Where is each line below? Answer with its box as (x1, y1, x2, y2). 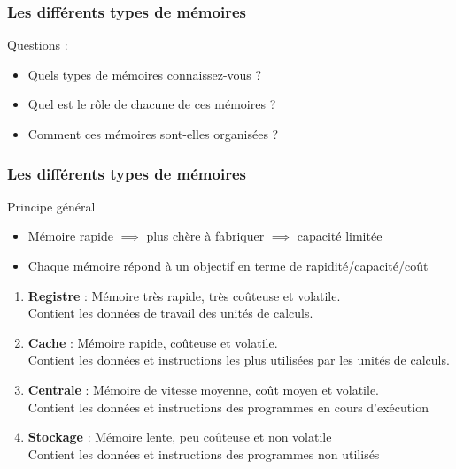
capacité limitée (297, 227, 383, 245)
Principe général (7, 196, 96, 215)
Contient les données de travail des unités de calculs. (27, 304, 313, 322)
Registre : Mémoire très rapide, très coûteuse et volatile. (27, 286, 341, 304)
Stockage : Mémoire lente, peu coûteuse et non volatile (27, 427, 332, 446)
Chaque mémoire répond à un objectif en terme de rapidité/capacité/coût (27, 257, 429, 274)
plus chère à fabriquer (146, 227, 265, 245)
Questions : (7, 35, 68, 54)
